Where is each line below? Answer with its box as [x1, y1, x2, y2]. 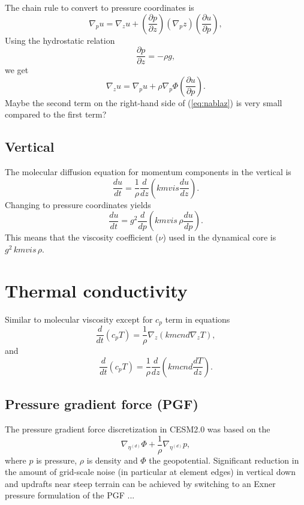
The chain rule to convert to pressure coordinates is [5, 1, 194, 13]
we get [5, 64, 29, 76]
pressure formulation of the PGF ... [5, 489, 135, 501]
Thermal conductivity [5, 278, 188, 302]
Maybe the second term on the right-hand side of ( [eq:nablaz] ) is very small [5, 96, 282, 109]
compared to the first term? [5, 108, 107, 121]
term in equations [165, 312, 230, 325]
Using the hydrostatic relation [5, 34, 115, 46]
